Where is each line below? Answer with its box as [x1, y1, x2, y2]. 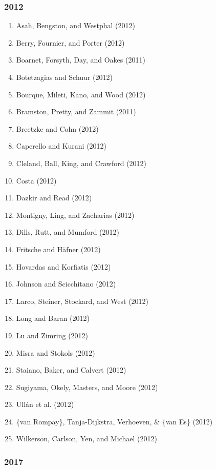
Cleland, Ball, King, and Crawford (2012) [16, 157, 147, 168]
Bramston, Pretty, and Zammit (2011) [16, 106, 136, 117]
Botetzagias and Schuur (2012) [16, 72, 113, 82]
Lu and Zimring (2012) [16, 330, 89, 340]
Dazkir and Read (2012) [16, 192, 92, 203]
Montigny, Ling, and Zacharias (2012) [16, 209, 135, 220]
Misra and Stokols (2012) [16, 347, 95, 358]
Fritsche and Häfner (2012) [16, 243, 101, 254]
